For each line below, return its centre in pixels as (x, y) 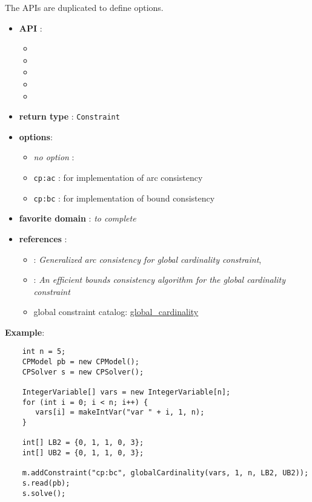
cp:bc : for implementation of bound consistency (124, 198)
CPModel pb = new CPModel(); (81, 362)
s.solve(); (44, 493)
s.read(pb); (46, 483)
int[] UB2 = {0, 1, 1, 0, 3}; (83, 453)
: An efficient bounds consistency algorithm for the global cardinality (160, 280)
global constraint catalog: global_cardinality (116, 312)
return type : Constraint (69, 116)
